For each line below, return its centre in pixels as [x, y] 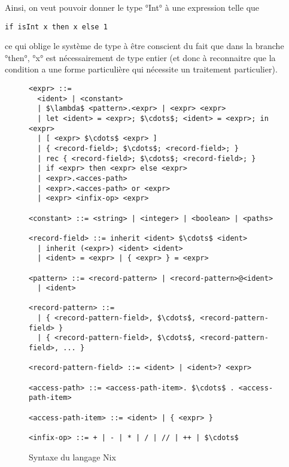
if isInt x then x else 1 [56, 27]
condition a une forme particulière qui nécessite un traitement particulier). [141, 69]
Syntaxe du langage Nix [72, 457]
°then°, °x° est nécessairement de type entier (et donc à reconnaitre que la [140, 57]
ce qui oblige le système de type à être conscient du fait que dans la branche [144, 46]
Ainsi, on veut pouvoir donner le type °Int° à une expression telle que [132, 7]
